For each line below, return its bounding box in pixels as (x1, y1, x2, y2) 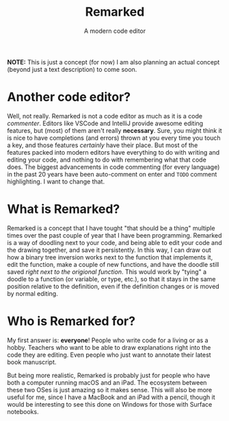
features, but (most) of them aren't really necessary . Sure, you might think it (7, 126, 222, 134)
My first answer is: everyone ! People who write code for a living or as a (7, 336, 208, 344)
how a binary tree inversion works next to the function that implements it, (7, 253, 213, 261)
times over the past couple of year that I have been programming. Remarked (7, 231, 222, 240)
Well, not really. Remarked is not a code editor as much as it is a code (7, 112, 203, 120)
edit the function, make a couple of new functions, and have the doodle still (7, 260, 219, 268)
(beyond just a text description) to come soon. (7, 65, 137, 73)
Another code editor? (7, 90, 131, 105)
